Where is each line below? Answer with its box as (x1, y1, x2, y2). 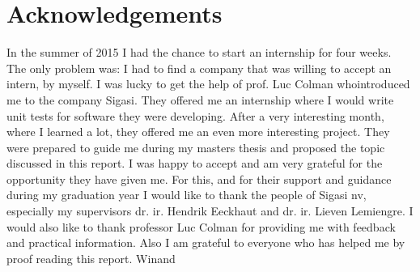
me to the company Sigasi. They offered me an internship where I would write (6, 91, 394, 108)
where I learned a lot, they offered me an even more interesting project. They (6, 123, 390, 140)
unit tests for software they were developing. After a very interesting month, (6, 107, 384, 124)
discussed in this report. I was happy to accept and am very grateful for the (6, 155, 383, 172)
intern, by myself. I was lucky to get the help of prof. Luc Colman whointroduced (6, 75, 410, 92)
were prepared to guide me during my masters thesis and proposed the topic (6, 138, 385, 155)
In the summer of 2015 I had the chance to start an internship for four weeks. (6, 44, 392, 61)
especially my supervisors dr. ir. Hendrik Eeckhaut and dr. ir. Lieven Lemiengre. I (6, 202, 414, 219)
